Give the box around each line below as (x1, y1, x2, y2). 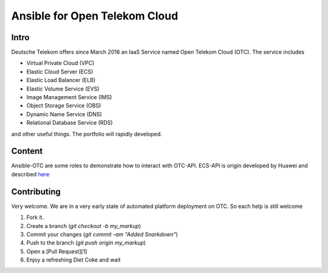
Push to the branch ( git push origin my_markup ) (26, 239, 146, 246)
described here (11, 170, 50, 178)
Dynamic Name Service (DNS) (26, 110, 103, 118)
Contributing (11, 186, 61, 197)
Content (11, 146, 43, 156)
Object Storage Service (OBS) (26, 102, 101, 109)
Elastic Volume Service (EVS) (26, 85, 100, 92)
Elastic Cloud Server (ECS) (26, 67, 94, 75)
